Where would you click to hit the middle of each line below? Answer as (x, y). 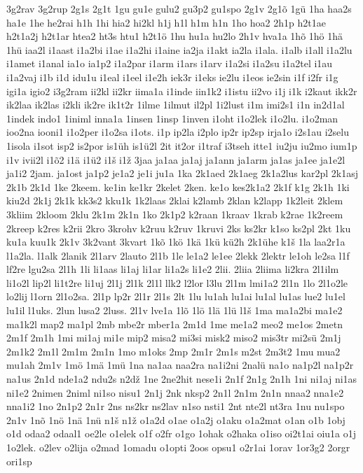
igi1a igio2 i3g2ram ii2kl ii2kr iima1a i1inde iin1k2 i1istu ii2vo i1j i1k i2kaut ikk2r (182, 91)
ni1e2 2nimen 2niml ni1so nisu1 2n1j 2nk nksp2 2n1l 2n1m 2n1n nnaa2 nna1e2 (175, 392)
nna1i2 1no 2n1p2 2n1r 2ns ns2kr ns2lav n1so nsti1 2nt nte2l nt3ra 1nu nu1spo (176, 406)
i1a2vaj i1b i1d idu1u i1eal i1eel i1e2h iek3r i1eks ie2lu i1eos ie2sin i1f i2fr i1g (172, 77)
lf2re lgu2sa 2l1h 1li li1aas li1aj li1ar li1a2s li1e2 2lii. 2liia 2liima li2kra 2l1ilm (173, 269)
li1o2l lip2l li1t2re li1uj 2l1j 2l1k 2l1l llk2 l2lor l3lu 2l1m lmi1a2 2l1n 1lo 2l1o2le (177, 282)
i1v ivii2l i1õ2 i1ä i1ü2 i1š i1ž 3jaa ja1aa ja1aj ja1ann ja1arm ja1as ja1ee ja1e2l (176, 159)
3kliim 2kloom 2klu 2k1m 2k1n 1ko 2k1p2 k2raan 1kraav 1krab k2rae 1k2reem (175, 214)
